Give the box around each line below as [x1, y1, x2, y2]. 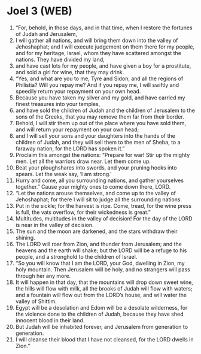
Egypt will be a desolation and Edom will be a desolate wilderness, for [15, 304, 188, 311]
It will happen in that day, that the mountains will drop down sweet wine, [15, 279, 193, 286]
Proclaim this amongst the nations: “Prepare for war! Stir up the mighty [15, 151, 190, 158]
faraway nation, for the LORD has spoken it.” [15, 145, 125, 152]
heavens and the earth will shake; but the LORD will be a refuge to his [15, 247, 187, 254]
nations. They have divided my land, [15, 56, 105, 63]
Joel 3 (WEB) [7, 4, 72, 18]
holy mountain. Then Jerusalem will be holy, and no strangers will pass [15, 265, 190, 273]
